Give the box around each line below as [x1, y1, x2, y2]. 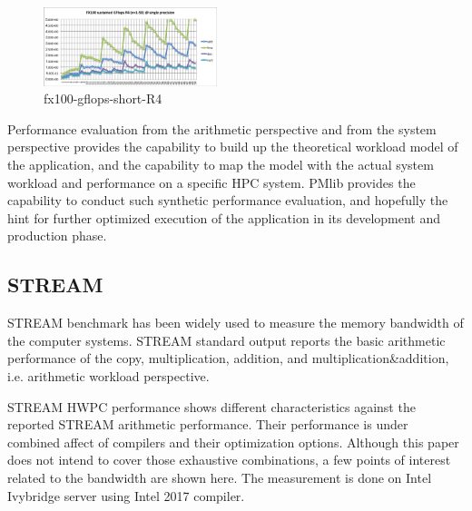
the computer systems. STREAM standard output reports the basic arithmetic [7, 330, 446, 349]
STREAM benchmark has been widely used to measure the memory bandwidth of [7, 313, 464, 332]
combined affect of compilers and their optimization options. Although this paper [7, 432, 459, 451]
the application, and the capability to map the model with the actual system [7, 155, 434, 174]
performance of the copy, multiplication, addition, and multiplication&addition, [7, 349, 449, 368]
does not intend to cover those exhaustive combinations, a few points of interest [7, 450, 451, 469]
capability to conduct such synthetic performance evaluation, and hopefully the [7, 191, 448, 210]
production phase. [7, 226, 107, 245]
